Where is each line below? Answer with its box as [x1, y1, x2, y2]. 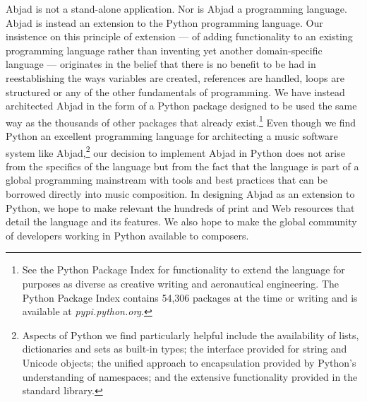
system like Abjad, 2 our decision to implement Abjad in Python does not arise [6, 143, 345, 160]
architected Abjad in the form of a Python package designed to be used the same [6, 98, 357, 113]
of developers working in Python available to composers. [6, 227, 249, 242]
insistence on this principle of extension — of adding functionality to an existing [6, 29, 353, 44]
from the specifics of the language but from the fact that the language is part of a [6, 158, 359, 173]
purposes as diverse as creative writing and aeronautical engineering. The [22, 276, 339, 290]
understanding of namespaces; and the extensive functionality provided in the [22, 369, 358, 384]
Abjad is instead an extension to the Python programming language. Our [6, 15, 323, 30]
